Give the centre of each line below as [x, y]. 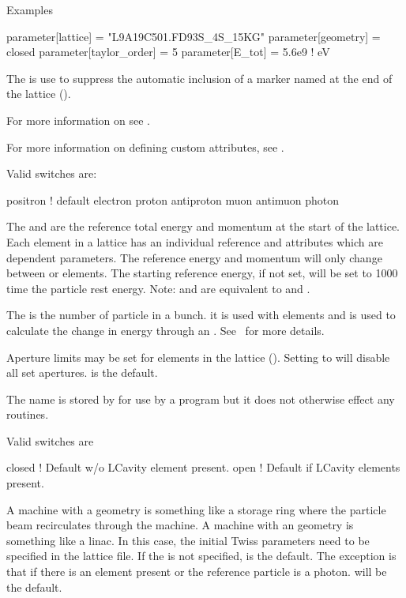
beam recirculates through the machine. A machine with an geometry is [180, 525]
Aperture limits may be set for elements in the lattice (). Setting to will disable [198, 357]
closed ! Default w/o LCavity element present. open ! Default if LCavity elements [203, 467]
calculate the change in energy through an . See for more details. [165, 330]
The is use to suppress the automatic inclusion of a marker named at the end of [199, 78]
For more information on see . [78, 120]
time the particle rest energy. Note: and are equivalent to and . [158, 288]
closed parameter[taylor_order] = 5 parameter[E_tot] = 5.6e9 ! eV [168, 52]
